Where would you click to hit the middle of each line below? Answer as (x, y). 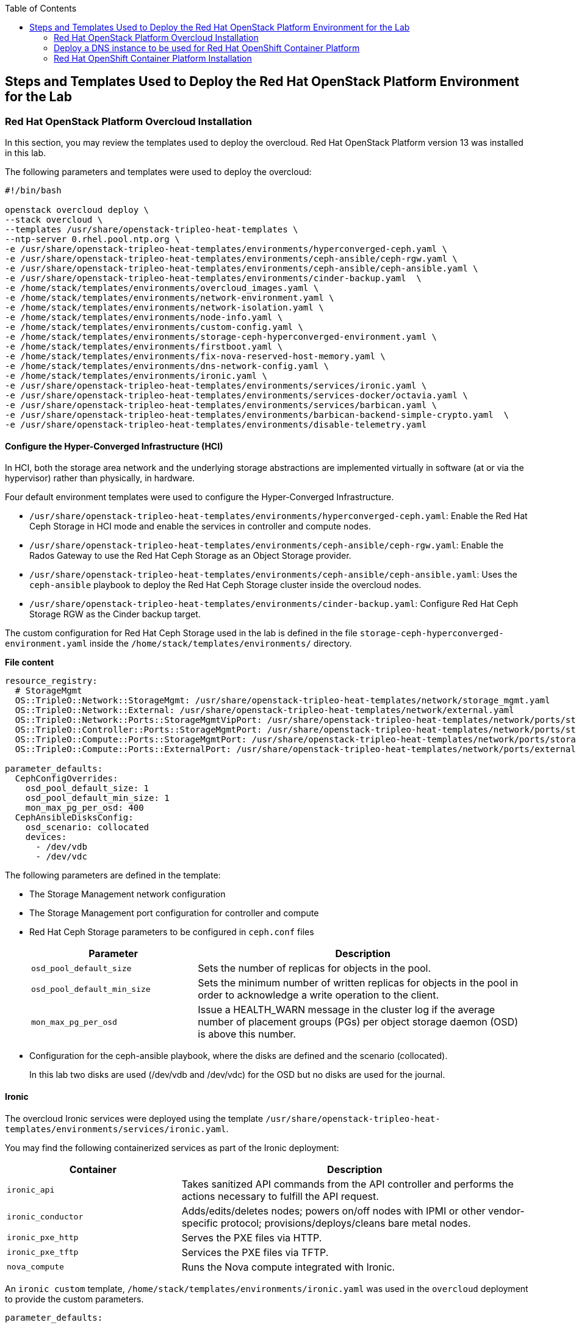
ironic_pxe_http (43, 1238)
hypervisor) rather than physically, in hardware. (100, 478)
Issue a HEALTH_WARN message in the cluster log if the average (347, 1010)
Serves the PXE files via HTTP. (252, 1237)
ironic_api (31, 1190)
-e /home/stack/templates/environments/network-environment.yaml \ (170, 298)
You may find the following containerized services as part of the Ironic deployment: (172, 1147)
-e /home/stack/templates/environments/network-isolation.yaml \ (164, 308)
